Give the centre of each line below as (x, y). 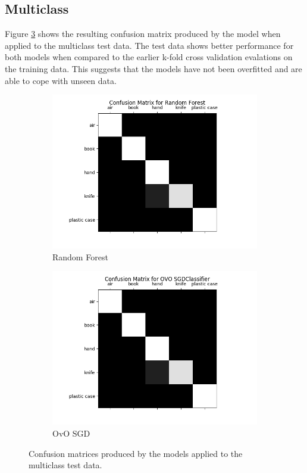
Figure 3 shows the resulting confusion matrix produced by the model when (143, 34)
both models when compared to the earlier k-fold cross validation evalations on (149, 57)
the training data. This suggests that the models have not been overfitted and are (153, 68)
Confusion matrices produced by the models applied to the (136, 453)
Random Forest (80, 256)
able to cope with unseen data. (61, 80)
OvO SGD (71, 433)
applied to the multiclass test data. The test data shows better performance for (149, 45)
